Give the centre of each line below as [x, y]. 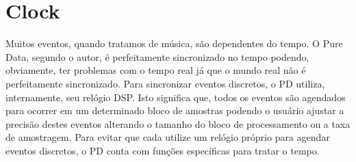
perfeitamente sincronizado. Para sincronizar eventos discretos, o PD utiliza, [165, 83]
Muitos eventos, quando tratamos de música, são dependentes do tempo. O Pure [174, 43]
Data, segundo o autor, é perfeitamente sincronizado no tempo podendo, [157, 56]
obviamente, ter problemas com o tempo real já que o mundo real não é [156, 70]
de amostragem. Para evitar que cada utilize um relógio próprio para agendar [168, 137]
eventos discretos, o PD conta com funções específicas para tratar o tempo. [163, 150]
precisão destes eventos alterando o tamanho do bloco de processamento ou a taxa [178, 123]
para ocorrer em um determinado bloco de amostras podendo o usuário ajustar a [175, 110]
